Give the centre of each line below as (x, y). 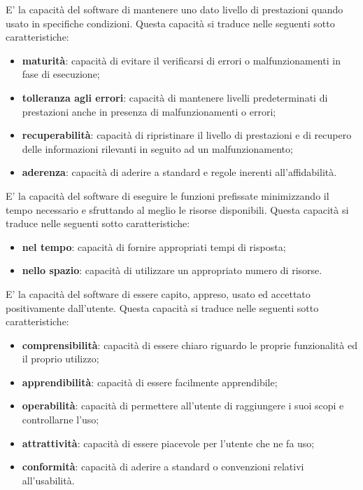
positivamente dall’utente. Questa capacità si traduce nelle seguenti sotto (162, 307)
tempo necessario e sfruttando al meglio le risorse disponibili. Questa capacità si (177, 209)
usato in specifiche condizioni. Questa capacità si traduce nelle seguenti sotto (170, 23)
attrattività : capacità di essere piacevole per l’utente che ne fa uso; (168, 443)
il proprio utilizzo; (60, 359)
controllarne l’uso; (60, 420)
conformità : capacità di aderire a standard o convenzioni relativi (163, 467)
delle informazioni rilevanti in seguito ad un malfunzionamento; (157, 148)
